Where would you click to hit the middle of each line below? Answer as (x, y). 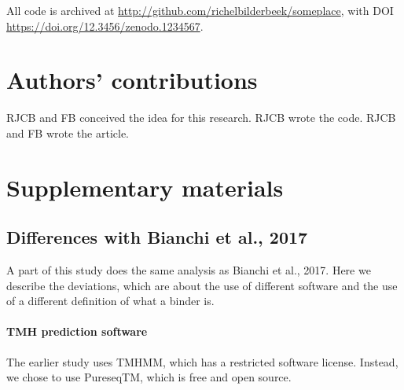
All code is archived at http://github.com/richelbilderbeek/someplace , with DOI (200, 10)
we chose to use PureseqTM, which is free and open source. (149, 377)
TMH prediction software (77, 331)
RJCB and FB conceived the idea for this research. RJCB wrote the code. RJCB (201, 118)
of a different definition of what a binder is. (110, 301)
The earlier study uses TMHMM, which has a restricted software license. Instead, (202, 361)
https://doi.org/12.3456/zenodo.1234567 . (105, 26)
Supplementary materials (145, 187)
